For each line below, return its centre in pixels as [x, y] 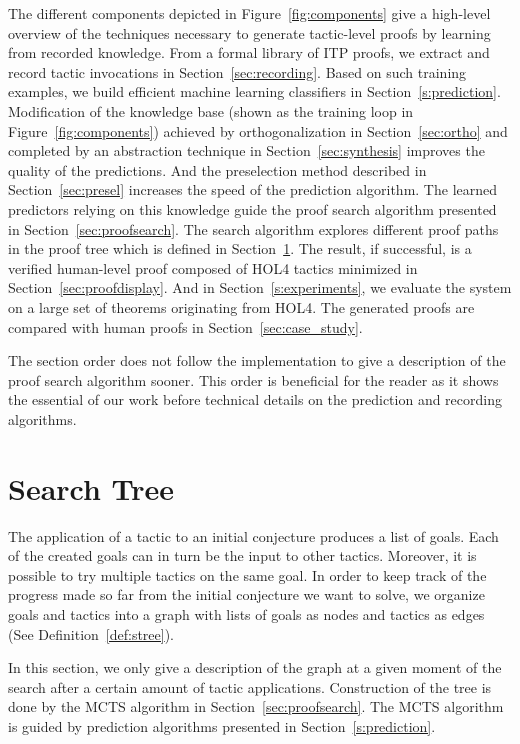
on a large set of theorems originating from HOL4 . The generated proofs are [241, 306]
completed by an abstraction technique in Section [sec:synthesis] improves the [246, 150]
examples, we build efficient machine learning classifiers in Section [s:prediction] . [254, 91]
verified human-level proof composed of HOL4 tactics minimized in [213, 267]
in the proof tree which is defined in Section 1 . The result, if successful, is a [240, 248]
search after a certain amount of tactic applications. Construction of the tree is [250, 686]
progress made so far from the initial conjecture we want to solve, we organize [246, 594]
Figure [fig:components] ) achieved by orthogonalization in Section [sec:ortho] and [258, 130]
